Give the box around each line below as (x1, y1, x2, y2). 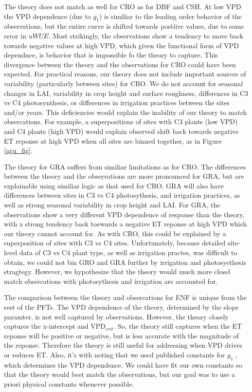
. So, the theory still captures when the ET (113, 321, 242, 331)
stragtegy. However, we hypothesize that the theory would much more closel (4, 266, 231, 277)
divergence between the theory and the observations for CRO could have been (4, 59, 236, 69)
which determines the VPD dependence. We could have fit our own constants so (4, 359, 242, 370)
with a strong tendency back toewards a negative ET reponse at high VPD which (4, 219, 247, 229)
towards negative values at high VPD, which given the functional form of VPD (4, 40, 239, 50)
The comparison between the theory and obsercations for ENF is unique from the (4, 292, 247, 302)
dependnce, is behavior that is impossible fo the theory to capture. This (4, 50, 218, 60)
